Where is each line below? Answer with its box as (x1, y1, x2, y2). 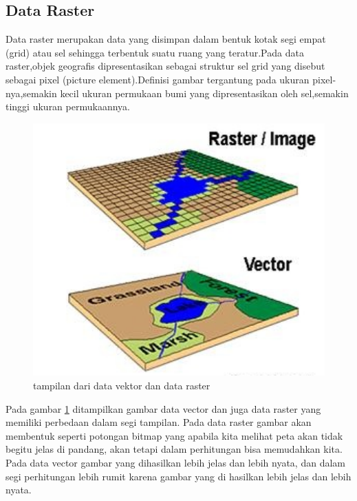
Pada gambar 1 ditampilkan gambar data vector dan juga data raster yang (6, 401, 321, 416)
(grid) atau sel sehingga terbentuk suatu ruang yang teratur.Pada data (6, 45, 304, 59)
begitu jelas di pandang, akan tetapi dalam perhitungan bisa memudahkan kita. (6, 442, 343, 456)
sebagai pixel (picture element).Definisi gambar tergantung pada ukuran (6, 72, 310, 86)
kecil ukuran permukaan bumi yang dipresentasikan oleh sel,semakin (60, 85, 349, 100)
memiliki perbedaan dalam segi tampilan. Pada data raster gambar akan (6, 415, 312, 429)
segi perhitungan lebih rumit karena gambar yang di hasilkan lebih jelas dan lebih (6, 469, 351, 483)
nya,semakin (6, 85, 57, 100)
